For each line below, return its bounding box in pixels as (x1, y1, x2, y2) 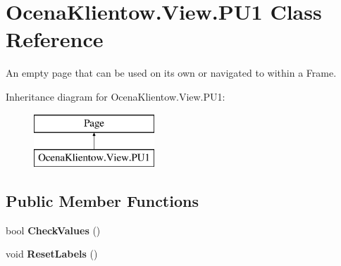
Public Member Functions (6, 190, 199, 212)
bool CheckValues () (6, 222, 101, 237)
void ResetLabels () (6, 246, 98, 261)
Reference (6, 25, 104, 53)
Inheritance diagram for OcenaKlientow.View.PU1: (6, 89, 225, 103)
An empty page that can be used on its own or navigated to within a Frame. (6, 65, 337, 80)
